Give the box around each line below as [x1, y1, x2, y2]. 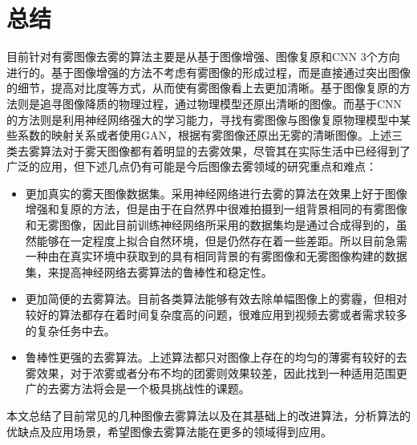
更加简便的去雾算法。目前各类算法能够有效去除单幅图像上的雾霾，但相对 [25, 290, 407, 307]
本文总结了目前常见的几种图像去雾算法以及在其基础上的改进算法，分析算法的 [6, 407, 411, 423]
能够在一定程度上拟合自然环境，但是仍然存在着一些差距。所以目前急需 [36, 232, 407, 249]
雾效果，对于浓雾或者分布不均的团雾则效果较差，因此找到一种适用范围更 [25, 364, 407, 381]
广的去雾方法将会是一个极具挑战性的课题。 [25, 380, 250, 397]
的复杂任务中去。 [25, 322, 115, 338]
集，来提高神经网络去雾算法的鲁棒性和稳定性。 [25, 263, 273, 280]
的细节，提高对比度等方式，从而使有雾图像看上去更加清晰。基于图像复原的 [6, 79, 399, 96]
